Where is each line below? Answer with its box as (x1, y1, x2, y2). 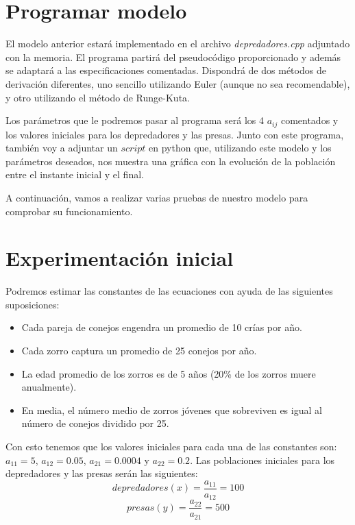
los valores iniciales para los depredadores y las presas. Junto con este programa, (5, 127, 344, 141)
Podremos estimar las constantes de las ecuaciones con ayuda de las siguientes (5, 284, 333, 298)
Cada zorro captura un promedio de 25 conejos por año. (21, 343, 257, 358)
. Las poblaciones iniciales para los (190, 452, 335, 467)
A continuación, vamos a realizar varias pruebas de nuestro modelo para (5, 190, 308, 204)
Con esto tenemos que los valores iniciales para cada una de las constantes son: (5, 439, 337, 453)
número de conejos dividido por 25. (21, 416, 169, 430)
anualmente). (21, 380, 77, 394)
